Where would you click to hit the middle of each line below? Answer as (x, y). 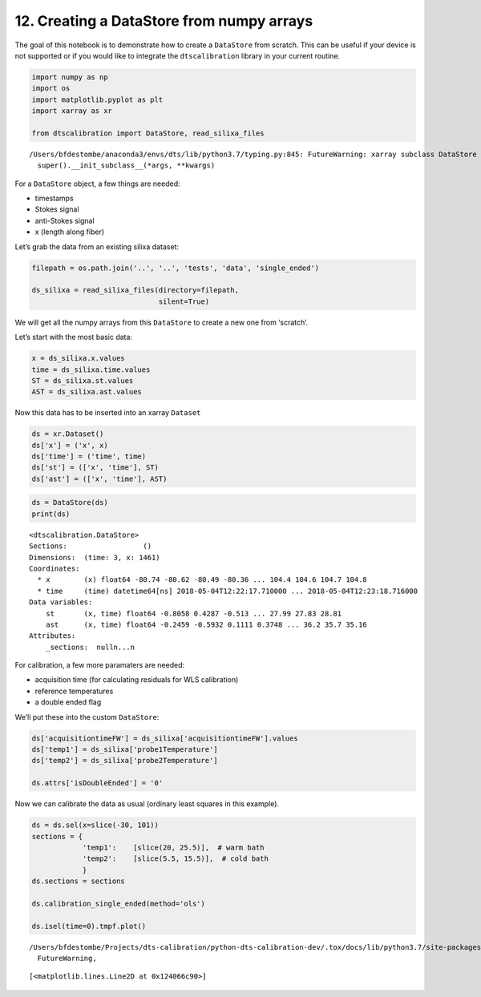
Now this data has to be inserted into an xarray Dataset (108, 413)
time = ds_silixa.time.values (91, 369)
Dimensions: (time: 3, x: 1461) (95, 557)
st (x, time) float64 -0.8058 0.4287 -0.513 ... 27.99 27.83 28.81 (194, 614)
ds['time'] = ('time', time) (89, 456)
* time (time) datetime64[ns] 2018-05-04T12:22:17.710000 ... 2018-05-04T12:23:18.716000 (228, 591)
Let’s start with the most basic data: (73, 337)
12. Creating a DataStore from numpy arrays (164, 21)
